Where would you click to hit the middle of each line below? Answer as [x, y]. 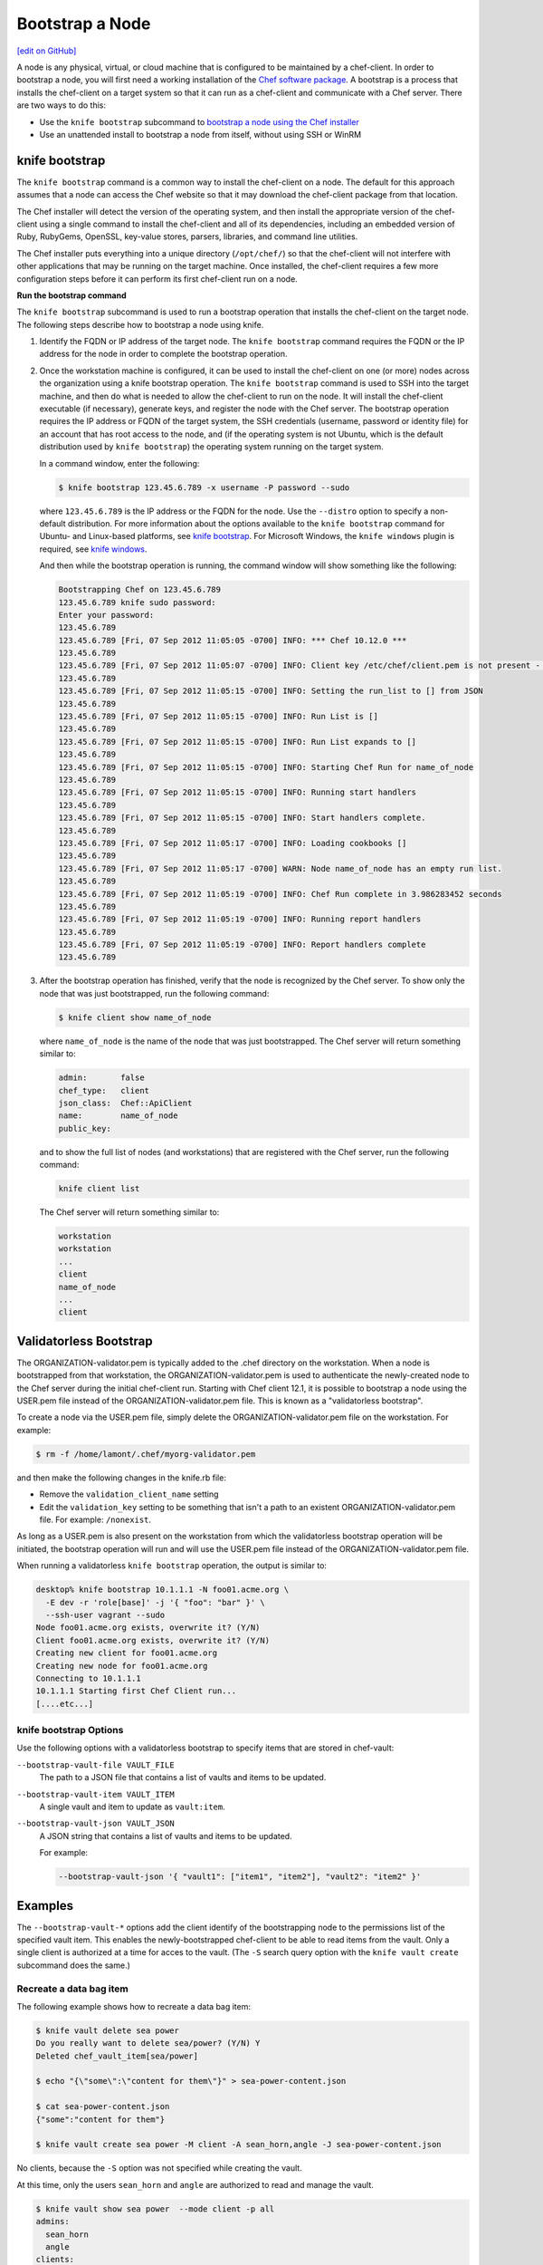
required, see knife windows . [93, 549]
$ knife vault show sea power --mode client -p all [155, 2209]
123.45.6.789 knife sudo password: [137, 602]
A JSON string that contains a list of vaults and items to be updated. [166, 1836]
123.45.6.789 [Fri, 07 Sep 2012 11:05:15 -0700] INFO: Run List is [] [219, 717]
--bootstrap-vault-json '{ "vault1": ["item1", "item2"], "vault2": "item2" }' [240, 1877]
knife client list [99, 1189]
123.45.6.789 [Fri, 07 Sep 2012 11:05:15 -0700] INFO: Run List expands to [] [237, 742]
